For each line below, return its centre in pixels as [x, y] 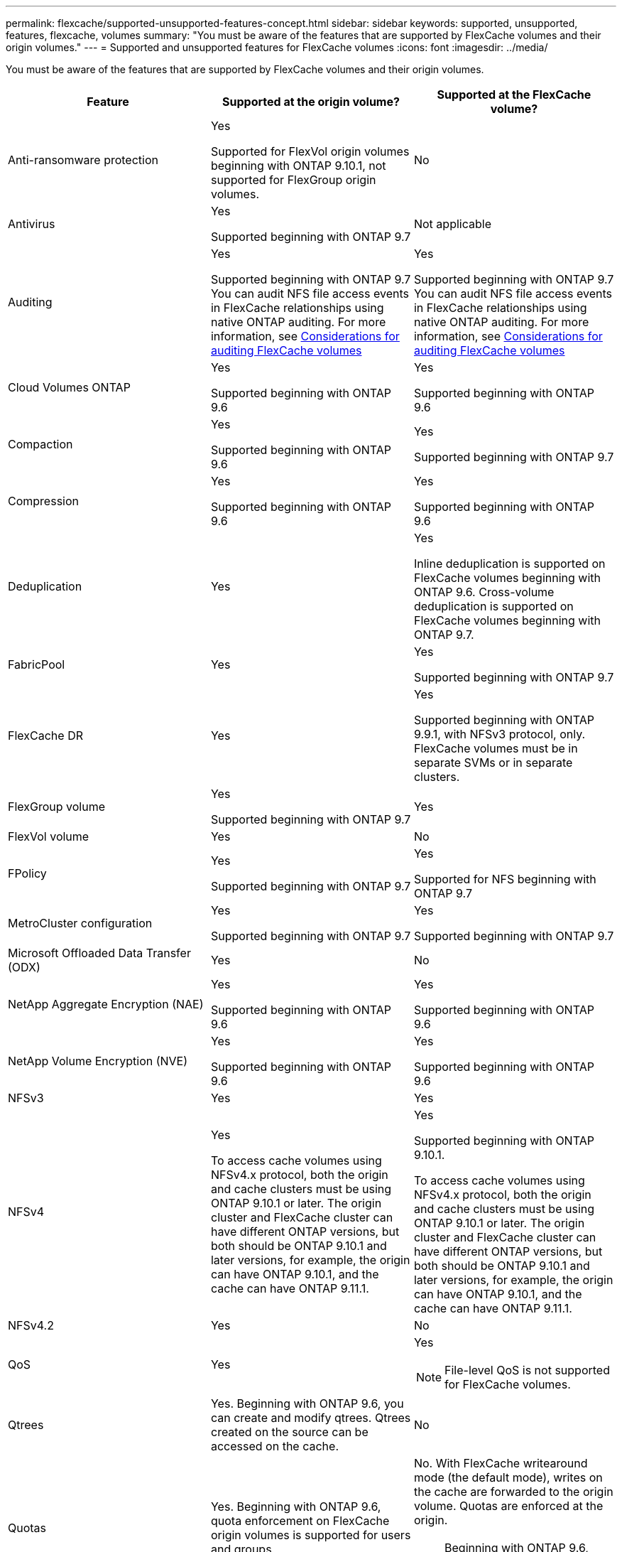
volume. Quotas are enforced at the [508, 1506]
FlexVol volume [49, 836]
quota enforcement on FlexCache [300, 1521]
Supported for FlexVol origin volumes [310, 151]
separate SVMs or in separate [493, 762]
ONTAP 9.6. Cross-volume [484, 592]
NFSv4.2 [31, 1325]
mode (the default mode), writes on [508, 1477]
